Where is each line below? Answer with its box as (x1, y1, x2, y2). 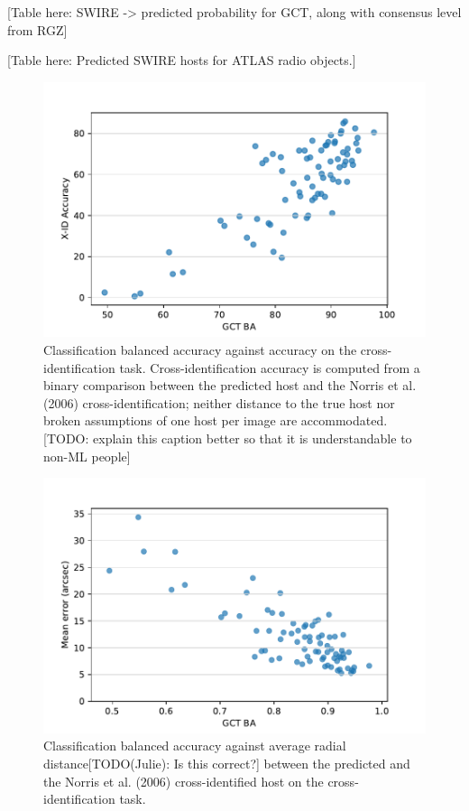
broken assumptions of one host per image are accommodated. (43, 411, 388, 430)
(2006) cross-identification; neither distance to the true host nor (43, 393, 395, 412)
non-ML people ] (43, 446, 131, 465)
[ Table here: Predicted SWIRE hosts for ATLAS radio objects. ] (7, 51, 356, 70)
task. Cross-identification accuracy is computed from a (119, 358, 420, 377)
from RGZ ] (7, 20, 68, 39)
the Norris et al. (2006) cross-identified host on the (43, 771, 324, 790)
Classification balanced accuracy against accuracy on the (43, 340, 357, 359)
